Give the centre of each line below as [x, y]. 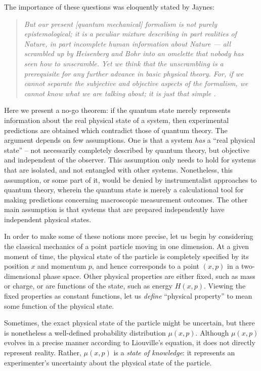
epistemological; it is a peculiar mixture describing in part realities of [130, 34]
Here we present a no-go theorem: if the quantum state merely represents [117, 110]
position [16, 266]
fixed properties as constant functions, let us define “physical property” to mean [128, 296]
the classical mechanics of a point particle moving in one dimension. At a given [127, 246]
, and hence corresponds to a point [146, 266]
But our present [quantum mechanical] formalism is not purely [121, 24]
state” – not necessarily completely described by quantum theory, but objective [127, 150]
